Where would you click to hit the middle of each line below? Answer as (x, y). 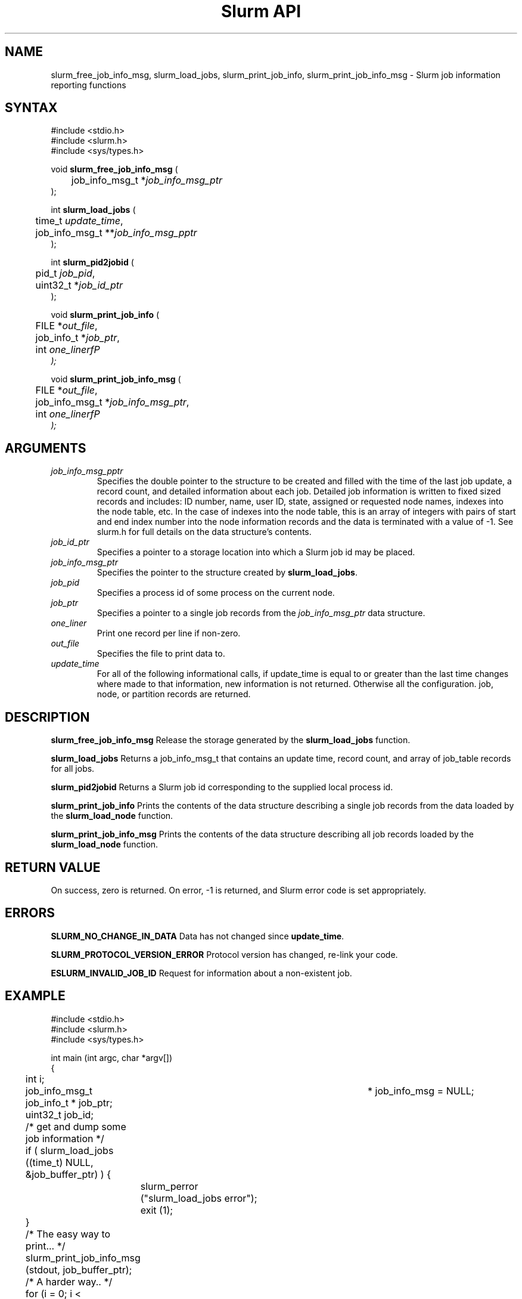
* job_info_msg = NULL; (421, 1091)
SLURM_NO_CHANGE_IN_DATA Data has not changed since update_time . (198, 936)
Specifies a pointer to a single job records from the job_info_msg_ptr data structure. (261, 613)
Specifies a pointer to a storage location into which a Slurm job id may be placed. (256, 552)
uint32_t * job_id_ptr (79, 285)
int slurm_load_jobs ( (93, 210)
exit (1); (157, 1210)
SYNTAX (31, 108)
